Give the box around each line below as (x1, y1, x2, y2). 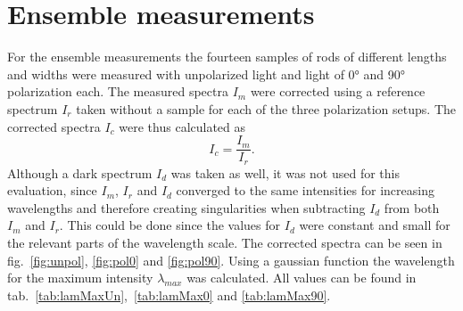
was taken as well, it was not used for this (170, 163, 401, 182)
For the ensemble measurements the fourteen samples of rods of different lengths (7, 47, 447, 66)
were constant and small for (299, 216, 451, 234)
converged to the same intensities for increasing (176, 181, 434, 200)
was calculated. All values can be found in (186, 268, 417, 287)
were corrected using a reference (250, 82, 426, 101)
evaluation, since (7, 181, 97, 200)
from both (384, 198, 440, 217)
